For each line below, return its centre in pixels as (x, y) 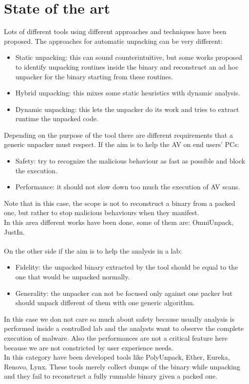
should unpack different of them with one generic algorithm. (105, 302)
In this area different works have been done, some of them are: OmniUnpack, (119, 222)
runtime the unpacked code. (57, 119)
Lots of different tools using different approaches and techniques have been (115, 31)
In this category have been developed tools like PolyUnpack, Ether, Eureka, (117, 357)
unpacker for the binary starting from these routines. (94, 76)
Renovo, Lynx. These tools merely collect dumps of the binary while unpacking (122, 366)
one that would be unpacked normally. (73, 276)
